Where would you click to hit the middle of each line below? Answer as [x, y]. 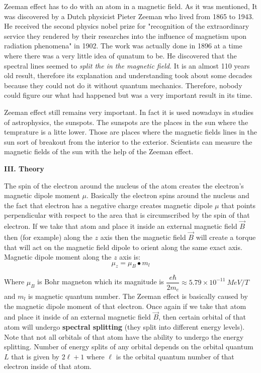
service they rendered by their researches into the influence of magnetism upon [125, 36]
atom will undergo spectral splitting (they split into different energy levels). [124, 327]
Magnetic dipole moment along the [58, 257]
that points [238, 205]
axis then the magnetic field [143, 237]
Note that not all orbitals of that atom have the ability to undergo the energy [124, 336]
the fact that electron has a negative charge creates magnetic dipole [108, 205]
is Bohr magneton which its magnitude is [101, 282]
